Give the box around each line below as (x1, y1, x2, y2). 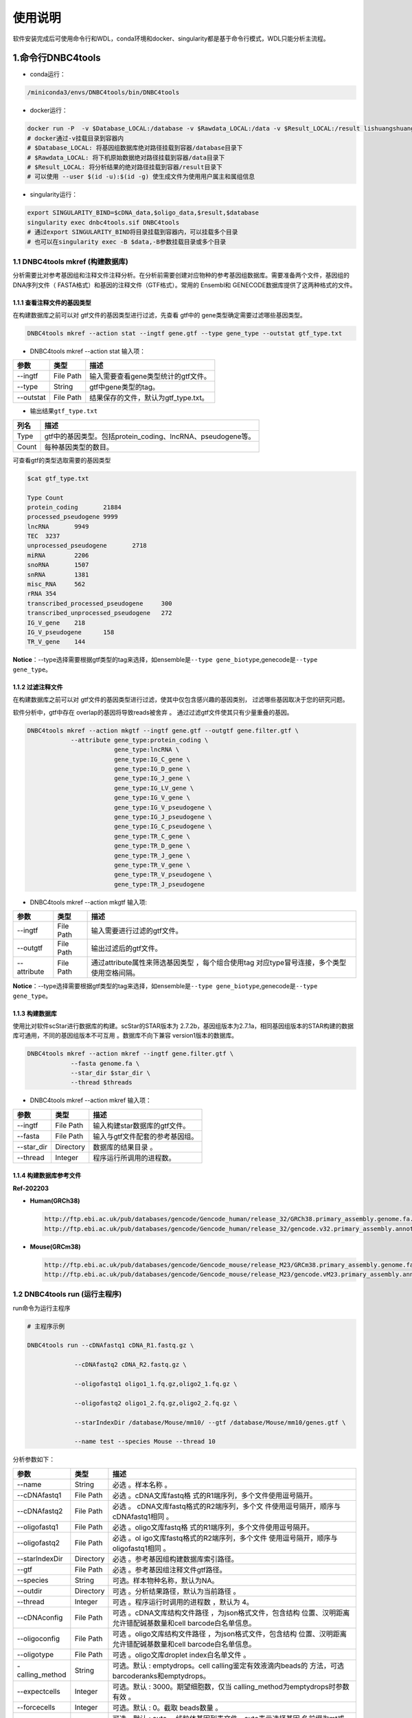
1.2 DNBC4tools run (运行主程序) (12, 1289, 122, 1299)
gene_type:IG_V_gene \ (113, 794, 190, 802)
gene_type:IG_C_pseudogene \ (113, 823, 212, 831)
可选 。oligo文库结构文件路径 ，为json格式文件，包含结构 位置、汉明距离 (112, 1629, 347, 1638)
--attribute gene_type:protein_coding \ (70, 736, 209, 744)
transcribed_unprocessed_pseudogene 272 (27, 609, 172, 617)
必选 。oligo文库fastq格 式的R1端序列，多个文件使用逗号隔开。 (112, 1522, 314, 1532)
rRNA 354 (27, 590, 57, 598)
